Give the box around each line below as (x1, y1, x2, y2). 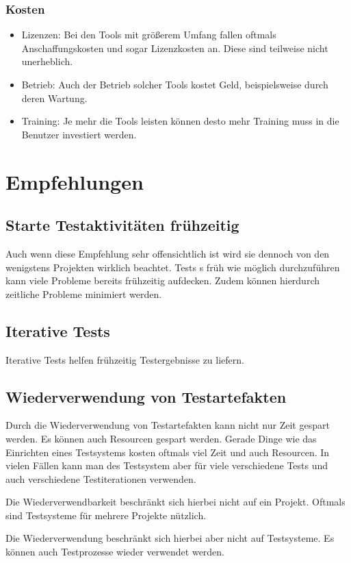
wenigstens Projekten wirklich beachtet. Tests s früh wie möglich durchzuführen (5, 260, 340, 274)
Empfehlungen (5, 167, 144, 195)
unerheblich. (21, 54, 73, 68)
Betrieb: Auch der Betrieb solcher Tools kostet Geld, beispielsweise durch (21, 77, 328, 91)
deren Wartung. (21, 90, 88, 105)
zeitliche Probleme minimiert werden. (5, 286, 162, 301)
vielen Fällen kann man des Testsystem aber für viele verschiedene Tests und (5, 458, 328, 473)
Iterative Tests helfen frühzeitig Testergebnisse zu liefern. (5, 352, 244, 366)
